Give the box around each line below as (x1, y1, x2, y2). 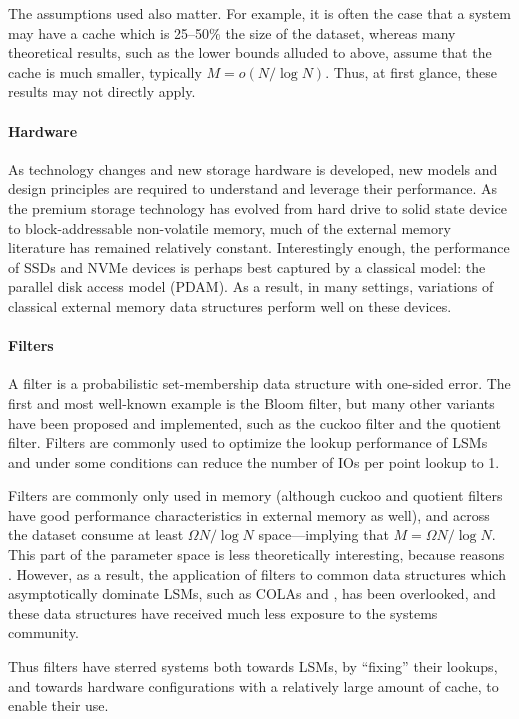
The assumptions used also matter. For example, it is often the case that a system (8, 3, 511, 23)
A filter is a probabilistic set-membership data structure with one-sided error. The (8, 373, 511, 394)
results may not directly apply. (8, 81, 196, 102)
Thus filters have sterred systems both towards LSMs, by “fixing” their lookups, (8, 656, 498, 677)
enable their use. (8, 695, 109, 716)
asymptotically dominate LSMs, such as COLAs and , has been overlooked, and (8, 583, 496, 604)
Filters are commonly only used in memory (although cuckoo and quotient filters (8, 485, 503, 506)
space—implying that (258, 524, 389, 545)
